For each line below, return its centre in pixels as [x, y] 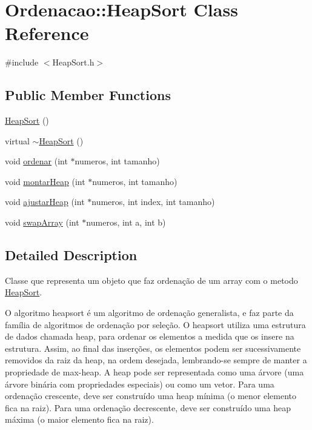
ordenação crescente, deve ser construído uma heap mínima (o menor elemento [151, 396]
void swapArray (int [42, 222]
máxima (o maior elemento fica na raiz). [79, 419]
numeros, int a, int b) [126, 222]
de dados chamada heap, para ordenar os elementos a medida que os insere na [150, 336]
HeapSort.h [73, 62]
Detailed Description [71, 255]
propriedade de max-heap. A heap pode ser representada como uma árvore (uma [154, 372]
